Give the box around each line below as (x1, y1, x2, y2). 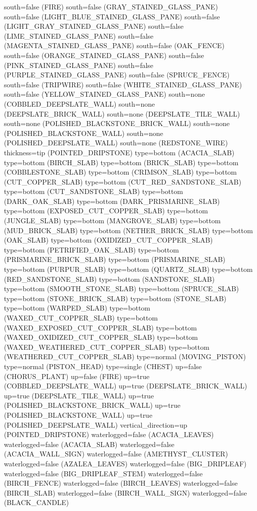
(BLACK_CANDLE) (4, 497, 69, 508)
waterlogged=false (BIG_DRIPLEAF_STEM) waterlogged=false (4, 468, 203, 478)
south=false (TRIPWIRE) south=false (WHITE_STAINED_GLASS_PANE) (4, 79, 242, 89)
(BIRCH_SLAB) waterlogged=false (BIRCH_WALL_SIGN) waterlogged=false (4, 487, 247, 498)
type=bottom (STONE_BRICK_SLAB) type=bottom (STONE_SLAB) (4, 293, 226, 303)
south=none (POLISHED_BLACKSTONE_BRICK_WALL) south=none (4, 118, 230, 128)
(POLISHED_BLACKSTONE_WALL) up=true (4, 409, 153, 420)
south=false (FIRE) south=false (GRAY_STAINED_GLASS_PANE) (4, 1, 218, 11)
